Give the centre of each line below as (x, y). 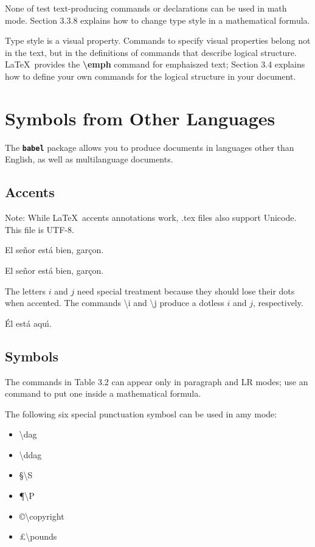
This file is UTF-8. (40, 229)
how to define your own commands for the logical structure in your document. (151, 76)
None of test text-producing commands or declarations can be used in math (146, 8)
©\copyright (42, 516)
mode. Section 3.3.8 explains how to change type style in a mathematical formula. (157, 20)
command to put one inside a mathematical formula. (103, 393)
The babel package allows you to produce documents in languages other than (150, 147)
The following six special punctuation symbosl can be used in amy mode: (141, 413)
